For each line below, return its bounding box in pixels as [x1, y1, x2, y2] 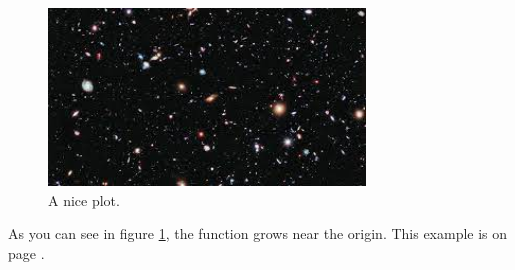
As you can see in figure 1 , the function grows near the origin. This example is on [8, 223, 508, 244]
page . [8, 242, 45, 263]
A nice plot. [48, 189, 120, 210]
